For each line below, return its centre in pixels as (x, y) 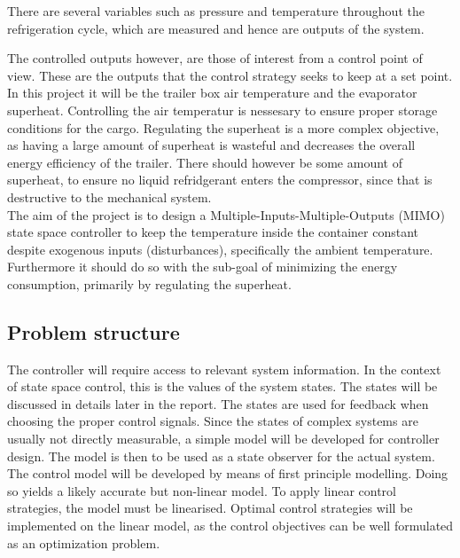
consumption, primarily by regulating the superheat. (149, 283)
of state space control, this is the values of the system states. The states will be (222, 386)
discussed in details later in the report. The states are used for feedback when (218, 403)
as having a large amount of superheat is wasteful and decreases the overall (211, 145)
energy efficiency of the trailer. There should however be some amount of (205, 162)
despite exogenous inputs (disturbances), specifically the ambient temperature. (220, 249)
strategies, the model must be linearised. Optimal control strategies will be (210, 508)
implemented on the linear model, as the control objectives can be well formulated (230, 526)
